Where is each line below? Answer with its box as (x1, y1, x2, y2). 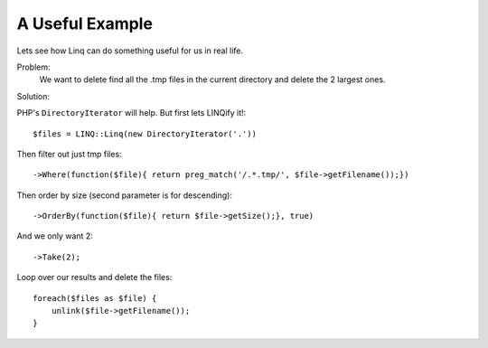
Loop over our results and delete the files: (16, 272, 173, 283)
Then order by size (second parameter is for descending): (16, 190, 232, 201)
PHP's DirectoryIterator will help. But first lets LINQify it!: (16, 108, 247, 118)
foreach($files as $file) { (33, 293, 157, 303)
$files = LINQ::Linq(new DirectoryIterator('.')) (33, 128, 258, 139)
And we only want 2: (16, 230, 94, 241)
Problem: (16, 61, 51, 72)
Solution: (16, 90, 50, 101)
